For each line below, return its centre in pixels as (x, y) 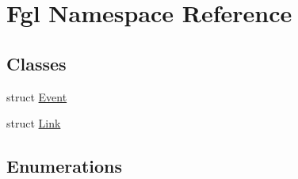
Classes (36, 63)
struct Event (37, 96)
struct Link (34, 123)
